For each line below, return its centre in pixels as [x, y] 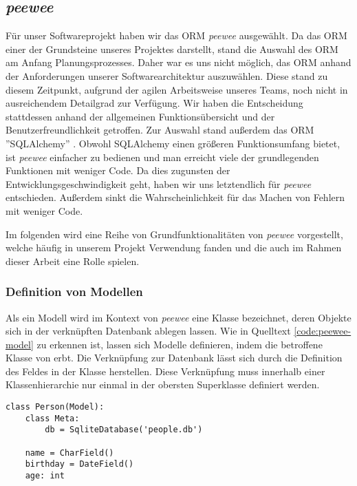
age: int [45, 476]
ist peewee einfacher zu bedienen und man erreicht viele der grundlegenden [162, 157]
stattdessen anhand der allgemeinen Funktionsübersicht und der [140, 116]
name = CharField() [69, 453]
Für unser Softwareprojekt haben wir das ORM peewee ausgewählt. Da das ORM [176, 35]
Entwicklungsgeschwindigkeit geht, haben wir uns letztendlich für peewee [159, 183]
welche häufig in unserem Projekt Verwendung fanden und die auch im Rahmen [174, 247]
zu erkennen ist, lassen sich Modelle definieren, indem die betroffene [180, 344]
